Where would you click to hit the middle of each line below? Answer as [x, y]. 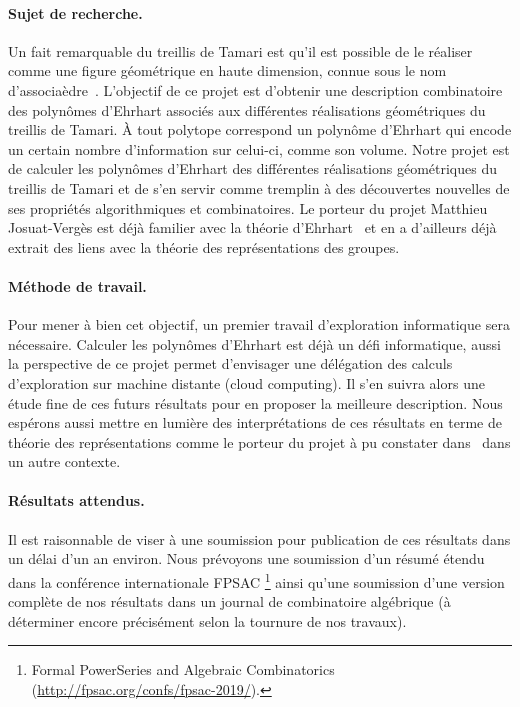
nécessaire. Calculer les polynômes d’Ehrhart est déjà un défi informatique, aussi [254, 343]
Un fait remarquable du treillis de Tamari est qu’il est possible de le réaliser [240, 50]
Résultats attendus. [76, 500]
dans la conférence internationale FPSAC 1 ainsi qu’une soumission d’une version [256, 580]
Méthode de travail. [77, 285]
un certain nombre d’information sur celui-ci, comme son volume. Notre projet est [259, 148]
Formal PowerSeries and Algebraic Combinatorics [183, 669]
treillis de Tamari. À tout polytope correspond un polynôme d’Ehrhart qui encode [260, 129]
